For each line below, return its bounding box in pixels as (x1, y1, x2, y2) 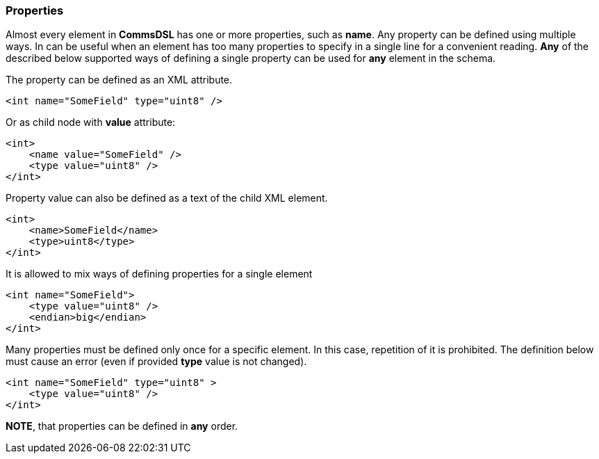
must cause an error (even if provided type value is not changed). (6, 355, 307, 368)
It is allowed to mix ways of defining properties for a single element (6, 268, 313, 280)
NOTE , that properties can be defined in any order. (6, 420, 238, 433)
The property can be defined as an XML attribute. (6, 74, 233, 86)
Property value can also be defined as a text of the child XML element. (6, 192, 328, 204)
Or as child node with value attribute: (6, 116, 176, 129)
